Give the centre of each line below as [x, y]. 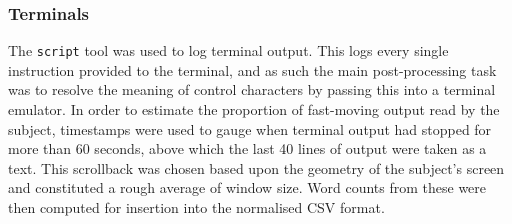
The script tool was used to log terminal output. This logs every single [228, 50]
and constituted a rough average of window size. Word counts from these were [247, 187]
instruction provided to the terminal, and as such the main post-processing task [252, 69]
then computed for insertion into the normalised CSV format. [196, 207]
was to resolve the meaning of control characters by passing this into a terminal [252, 89]
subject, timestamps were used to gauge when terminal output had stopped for [250, 128]
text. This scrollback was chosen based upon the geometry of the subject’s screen [256, 167]
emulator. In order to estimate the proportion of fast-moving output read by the [254, 109]
